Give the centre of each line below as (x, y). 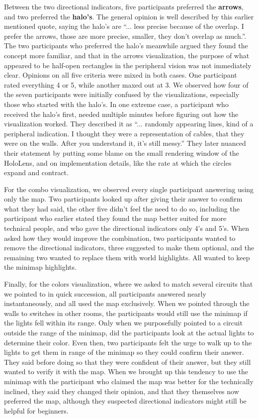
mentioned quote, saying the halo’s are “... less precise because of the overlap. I (124, 26)
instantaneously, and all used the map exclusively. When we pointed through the (127, 303)
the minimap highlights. (40, 267)
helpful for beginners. (36, 410)
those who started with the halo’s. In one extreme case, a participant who (116, 104)
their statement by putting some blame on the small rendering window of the (122, 153)
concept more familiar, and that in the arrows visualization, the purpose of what (127, 55)
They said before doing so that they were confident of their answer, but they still (128, 362)
